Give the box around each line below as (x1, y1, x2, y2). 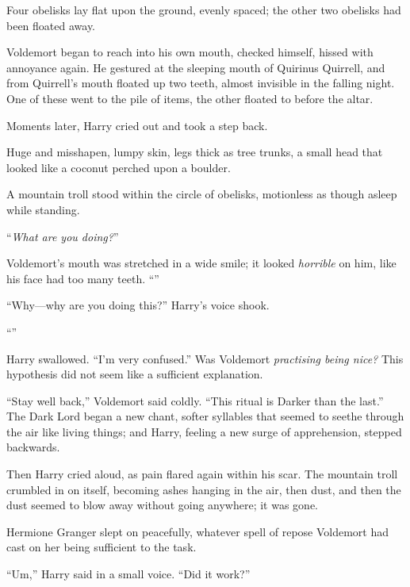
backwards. (6, 439, 60, 455)
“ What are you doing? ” (6, 228, 119, 244)
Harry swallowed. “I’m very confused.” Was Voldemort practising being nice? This (6, 350, 404, 366)
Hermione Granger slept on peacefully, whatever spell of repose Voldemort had (6, 523, 389, 539)
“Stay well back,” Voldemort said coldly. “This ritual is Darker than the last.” (6, 392, 384, 409)
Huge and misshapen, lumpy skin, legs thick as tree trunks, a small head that (6, 144, 383, 160)
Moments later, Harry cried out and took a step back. (6, 117, 268, 133)
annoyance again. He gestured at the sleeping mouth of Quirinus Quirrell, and (6, 59, 385, 75)
